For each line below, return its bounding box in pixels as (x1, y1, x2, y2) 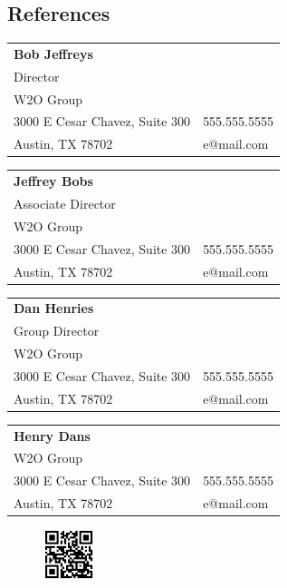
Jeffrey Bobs (14, 171, 93, 191)
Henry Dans (14, 426, 91, 445)
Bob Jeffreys (14, 44, 93, 63)
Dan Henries (14, 299, 94, 318)
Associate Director (14, 194, 116, 213)
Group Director (14, 321, 100, 340)
